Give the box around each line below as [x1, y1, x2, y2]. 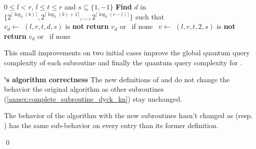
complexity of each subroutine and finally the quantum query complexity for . [4, 57, 242, 67]
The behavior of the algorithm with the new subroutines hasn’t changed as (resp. [4, 110, 253, 121]
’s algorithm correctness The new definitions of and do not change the [4, 74, 230, 84]
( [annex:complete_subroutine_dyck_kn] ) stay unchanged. [4, 93, 182, 104]
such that [135, 11, 164, 21]
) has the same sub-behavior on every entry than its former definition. [4, 120, 218, 130]
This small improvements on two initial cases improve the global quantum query [4, 47, 250, 58]
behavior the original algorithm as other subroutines [4, 84, 164, 94]
